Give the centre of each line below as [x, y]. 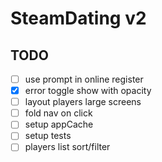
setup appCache [59, 124]
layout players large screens [83, 102]
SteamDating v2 [78, 18]
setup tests [48, 136]
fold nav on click [58, 113]
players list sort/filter [67, 147]
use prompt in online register [84, 79]
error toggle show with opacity [88, 91]
